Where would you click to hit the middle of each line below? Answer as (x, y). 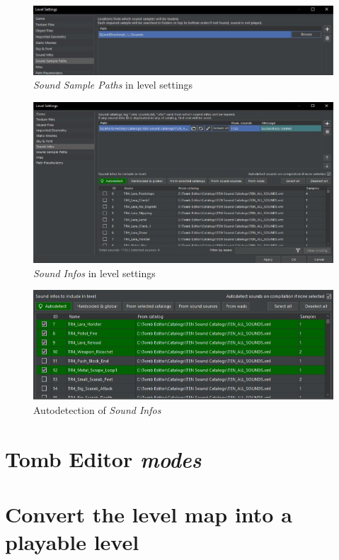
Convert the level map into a (149, 514)
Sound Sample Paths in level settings (113, 85)
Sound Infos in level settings (94, 273)
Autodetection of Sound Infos (97, 410)
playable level (72, 542)
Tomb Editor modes (103, 459)
